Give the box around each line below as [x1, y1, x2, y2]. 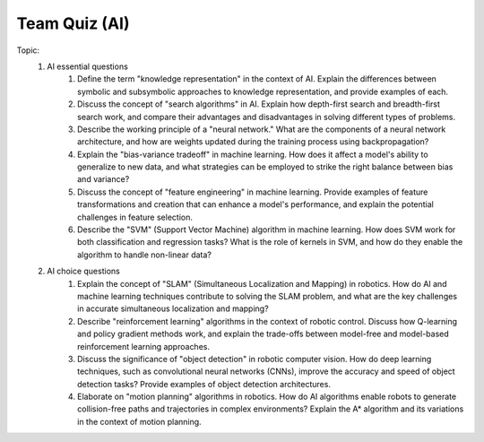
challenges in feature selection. [77, 212, 193, 222]
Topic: [16, 45, 40, 56]
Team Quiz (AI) [16, 13, 130, 33]
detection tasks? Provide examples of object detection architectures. [77, 378, 332, 389]
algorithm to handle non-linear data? [77, 249, 212, 260]
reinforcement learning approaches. [77, 341, 211, 351]
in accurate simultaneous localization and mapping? [77, 303, 269, 314]
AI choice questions [47, 265, 120, 277]
